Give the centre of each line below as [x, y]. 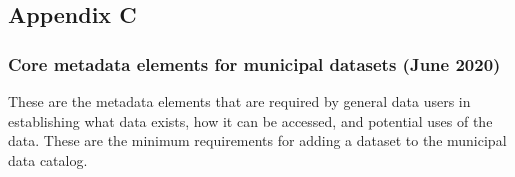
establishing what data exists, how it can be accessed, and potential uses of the [250, 120]
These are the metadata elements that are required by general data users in [239, 101]
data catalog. [48, 159]
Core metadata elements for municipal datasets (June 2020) [254, 63]
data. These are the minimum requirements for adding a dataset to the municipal [257, 140]
